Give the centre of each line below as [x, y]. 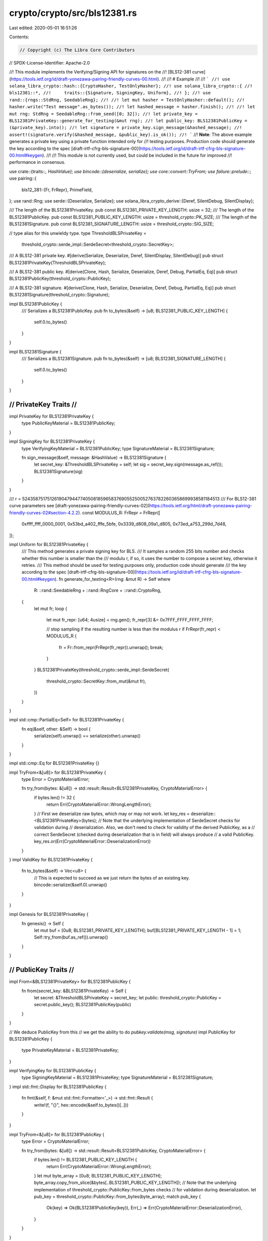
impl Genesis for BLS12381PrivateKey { [49, 914]
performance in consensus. [37, 162]
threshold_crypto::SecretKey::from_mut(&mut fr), [96, 681]
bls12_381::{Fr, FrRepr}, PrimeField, [57, 190]
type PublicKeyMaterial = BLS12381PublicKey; [68, 423]
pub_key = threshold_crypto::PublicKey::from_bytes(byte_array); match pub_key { [117, 1196]
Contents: [19, 37]
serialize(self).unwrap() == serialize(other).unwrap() [87, 736]
